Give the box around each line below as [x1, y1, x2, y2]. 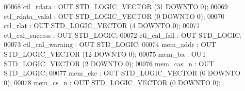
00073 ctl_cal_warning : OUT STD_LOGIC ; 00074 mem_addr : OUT [4, 39, 216, 49]
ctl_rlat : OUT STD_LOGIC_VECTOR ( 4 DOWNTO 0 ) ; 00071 [4, 20, 200, 30]
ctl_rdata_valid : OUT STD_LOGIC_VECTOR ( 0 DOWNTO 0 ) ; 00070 [4, 11, 225, 21]
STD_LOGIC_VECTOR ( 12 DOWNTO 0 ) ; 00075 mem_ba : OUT [4, 48, 207, 59]
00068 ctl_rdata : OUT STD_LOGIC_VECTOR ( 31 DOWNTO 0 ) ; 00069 [4, 1, 228, 11]
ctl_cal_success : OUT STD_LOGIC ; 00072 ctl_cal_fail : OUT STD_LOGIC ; [4, 30, 242, 40]
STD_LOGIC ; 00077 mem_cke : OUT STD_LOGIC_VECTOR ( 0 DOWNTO [4, 68, 241, 78]
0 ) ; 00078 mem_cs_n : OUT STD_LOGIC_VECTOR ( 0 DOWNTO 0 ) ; [4, 77, 221, 87]
